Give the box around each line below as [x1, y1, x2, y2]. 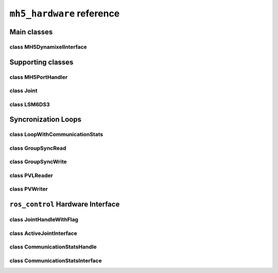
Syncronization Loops [9, 115, 82, 124]
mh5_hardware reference [9, 8, 120, 19]
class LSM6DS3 [9, 101, 50, 108]
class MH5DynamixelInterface [9, 43, 87, 50]
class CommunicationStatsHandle [9, 243, 97, 250]
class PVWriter [9, 186, 48, 193]
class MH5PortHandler [9, 74, 68, 81]
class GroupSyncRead [9, 144, 66, 152]
